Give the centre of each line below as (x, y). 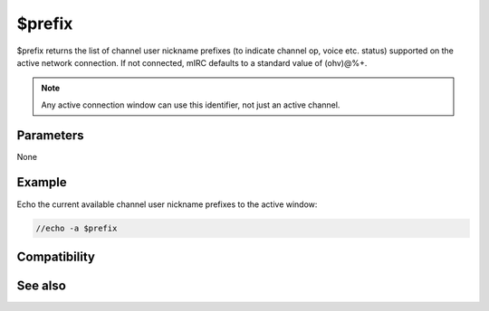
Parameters (50, 135)
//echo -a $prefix (77, 228)
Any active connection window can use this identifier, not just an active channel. (191, 105)
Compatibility (56, 256)
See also (42, 285)
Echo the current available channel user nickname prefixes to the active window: (167, 204)
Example (42, 182)
